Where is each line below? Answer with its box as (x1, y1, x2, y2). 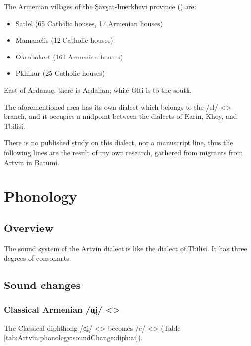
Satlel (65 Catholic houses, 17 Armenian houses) (15, 18, 163, 28)
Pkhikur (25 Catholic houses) (15, 68, 105, 78)
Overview (4, 220, 54, 235)
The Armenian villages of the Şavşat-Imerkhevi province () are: (4, 1, 196, 11)
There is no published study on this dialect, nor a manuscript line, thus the (4, 137, 233, 148)
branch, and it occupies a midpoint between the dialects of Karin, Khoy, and (4, 111, 237, 121)
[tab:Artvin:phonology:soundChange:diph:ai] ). (4, 332, 143, 343)
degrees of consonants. (4, 253, 71, 263)
